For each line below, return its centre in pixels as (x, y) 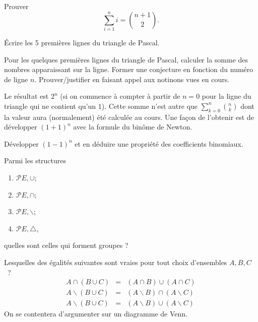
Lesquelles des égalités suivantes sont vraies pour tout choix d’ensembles (116, 262)
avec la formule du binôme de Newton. (133, 127)
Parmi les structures (35, 160)
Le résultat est (26, 96)
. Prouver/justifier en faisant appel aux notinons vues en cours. (132, 79)
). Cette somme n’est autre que (150, 106)
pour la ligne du (227, 96)
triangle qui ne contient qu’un (50, 106)
